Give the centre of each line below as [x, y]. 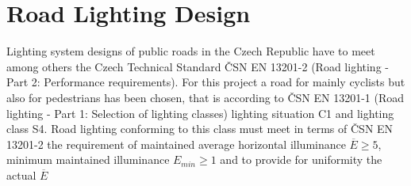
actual [21, 175]
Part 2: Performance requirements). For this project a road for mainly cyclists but [206, 82]
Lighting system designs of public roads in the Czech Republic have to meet [191, 51]
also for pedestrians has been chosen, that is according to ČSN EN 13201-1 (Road [205, 97]
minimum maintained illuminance [88, 159]
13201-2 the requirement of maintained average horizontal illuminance [176, 144]
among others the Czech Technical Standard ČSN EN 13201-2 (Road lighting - [198, 66]
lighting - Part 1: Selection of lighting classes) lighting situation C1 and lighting [200, 113]
